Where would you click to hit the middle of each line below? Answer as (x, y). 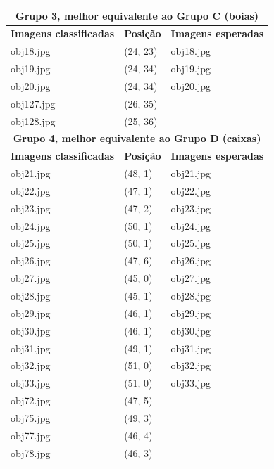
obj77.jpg (31, 435)
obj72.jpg (31, 400)
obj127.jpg (33, 103)
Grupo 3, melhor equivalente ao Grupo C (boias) (137, 15)
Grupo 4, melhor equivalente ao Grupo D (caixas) (137, 138)
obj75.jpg (31, 417)
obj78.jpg (31, 452)
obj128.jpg (33, 121)
